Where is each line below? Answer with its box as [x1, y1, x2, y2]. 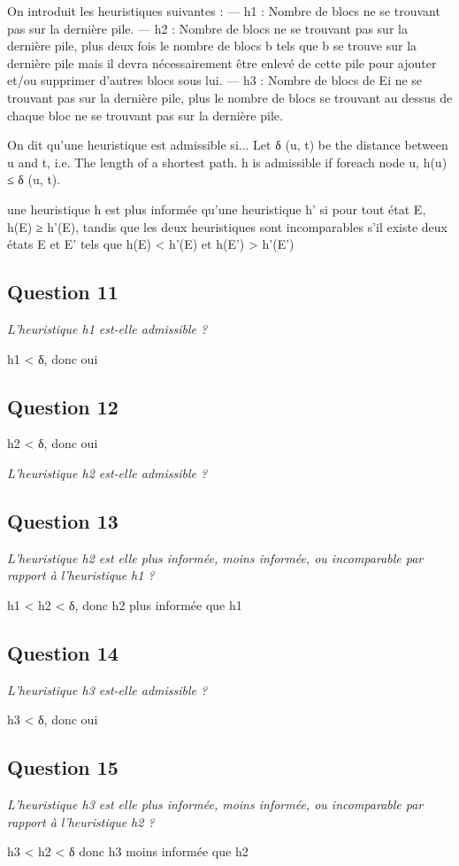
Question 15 [7, 754, 119, 781]
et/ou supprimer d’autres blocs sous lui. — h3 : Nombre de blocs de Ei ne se [7, 71, 423, 89]
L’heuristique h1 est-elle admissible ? [7, 319, 208, 337]
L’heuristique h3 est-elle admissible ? [7, 680, 208, 699]
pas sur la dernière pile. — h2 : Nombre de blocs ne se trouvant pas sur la [7, 19, 408, 37]
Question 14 [7, 638, 119, 666]
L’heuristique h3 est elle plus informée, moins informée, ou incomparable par [7, 795, 424, 814]
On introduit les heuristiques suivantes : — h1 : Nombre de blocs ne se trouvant [7, 2, 440, 19]
